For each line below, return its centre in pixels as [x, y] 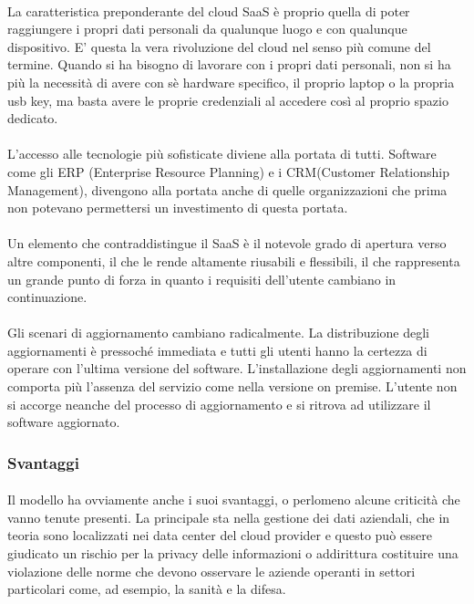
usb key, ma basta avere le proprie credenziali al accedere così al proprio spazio [228, 100]
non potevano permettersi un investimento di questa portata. [178, 208]
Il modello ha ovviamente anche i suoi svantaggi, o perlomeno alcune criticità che [234, 500]
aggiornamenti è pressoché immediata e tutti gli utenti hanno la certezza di [217, 350]
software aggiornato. [64, 422]
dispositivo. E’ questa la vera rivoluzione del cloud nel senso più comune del [219, 46]
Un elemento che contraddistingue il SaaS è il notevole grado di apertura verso [227, 243]
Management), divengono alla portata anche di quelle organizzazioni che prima [227, 189]
